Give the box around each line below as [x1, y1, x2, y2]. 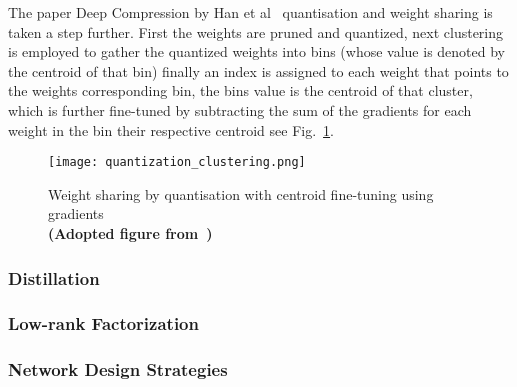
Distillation [8, 265, 100, 290]
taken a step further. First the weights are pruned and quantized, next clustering [8, 21, 504, 42]
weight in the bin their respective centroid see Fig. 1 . [8, 119, 334, 140]
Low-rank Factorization [8, 311, 199, 336]
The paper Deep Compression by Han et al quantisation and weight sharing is [8, 2, 493, 22]
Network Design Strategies [8, 357, 228, 382]
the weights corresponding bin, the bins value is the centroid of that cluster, [8, 80, 473, 101]
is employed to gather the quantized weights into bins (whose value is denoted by [8, 41, 505, 62]
